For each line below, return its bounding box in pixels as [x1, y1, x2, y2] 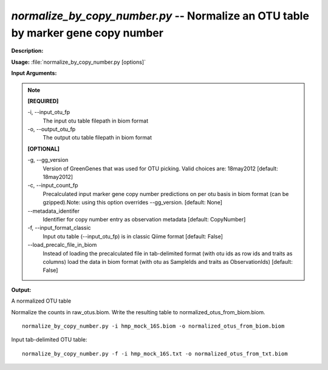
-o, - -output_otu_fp [27, 126, 76, 133]
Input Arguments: [11, 70, 57, 77]
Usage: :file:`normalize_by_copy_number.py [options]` [11, 58, 146, 66]
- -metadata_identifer [27, 207, 80, 215]
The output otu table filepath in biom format [43, 134, 152, 141]
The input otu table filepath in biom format [43, 117, 149, 124]
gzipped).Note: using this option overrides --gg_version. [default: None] [43, 199, 223, 206]
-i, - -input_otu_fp [27, 109, 70, 116]
